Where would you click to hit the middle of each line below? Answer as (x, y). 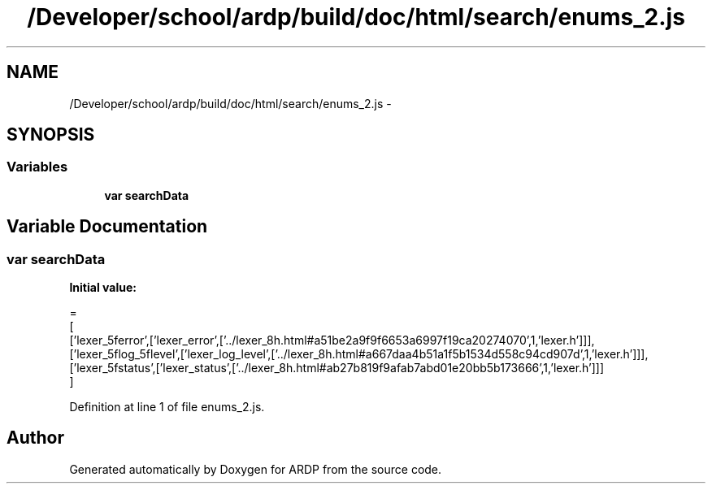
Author (35, 438)
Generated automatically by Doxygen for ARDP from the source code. (256, 469)
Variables (37, 167)
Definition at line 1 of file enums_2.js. (167, 407)
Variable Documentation (107, 227)
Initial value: (103, 288)
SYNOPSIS (51, 135)
